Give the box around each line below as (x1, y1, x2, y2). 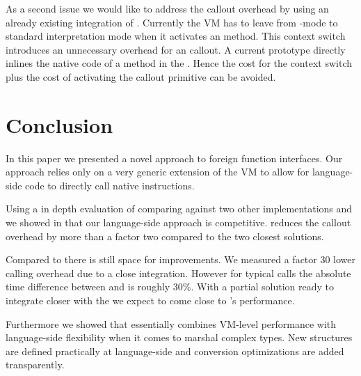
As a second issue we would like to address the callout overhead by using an (6, 1, 329, 15)
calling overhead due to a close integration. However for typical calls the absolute (6, 265, 351, 280)
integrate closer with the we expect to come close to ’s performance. (6, 293, 295, 308)
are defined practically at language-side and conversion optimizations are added (6, 343, 344, 358)
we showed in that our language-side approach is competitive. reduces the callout (6, 215, 351, 230)
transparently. (6, 357, 65, 372)
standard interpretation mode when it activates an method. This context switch (6, 29, 346, 43)
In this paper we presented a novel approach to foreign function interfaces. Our (6, 150, 343, 165)
